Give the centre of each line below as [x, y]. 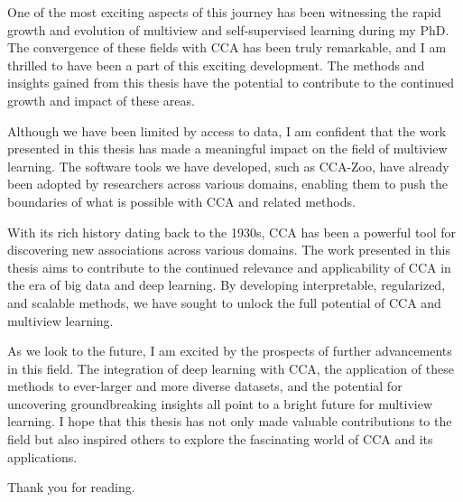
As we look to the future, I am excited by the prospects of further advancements [230, 351]
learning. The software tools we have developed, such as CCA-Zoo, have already [228, 166]
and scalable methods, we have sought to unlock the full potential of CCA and [224, 302]
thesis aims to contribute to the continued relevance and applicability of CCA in [229, 267]
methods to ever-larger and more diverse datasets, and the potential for [205, 386]
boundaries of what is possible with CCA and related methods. [181, 201]
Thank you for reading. [71, 487]
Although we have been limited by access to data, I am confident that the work [227, 130]
